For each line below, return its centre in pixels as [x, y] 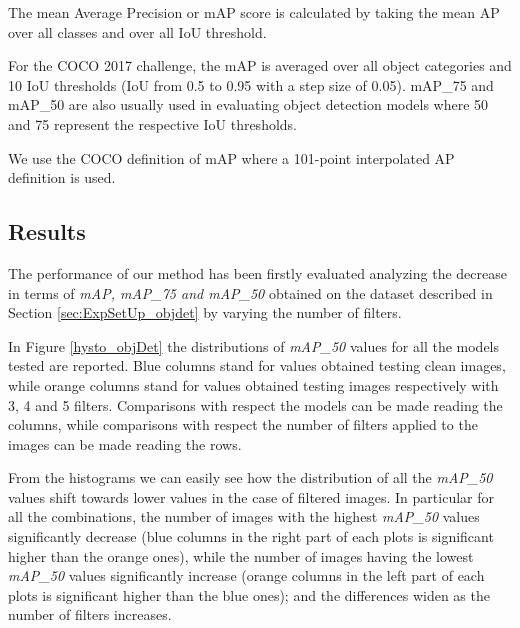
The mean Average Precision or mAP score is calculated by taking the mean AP [254, 12]
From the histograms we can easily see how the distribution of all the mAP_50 [250, 477]
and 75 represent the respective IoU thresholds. [153, 123]
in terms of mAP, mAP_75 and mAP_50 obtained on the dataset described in [250, 292]
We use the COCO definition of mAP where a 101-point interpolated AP [231, 157]
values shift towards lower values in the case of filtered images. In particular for [251, 496]
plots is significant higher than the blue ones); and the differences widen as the [249, 594]
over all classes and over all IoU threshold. [137, 31]
